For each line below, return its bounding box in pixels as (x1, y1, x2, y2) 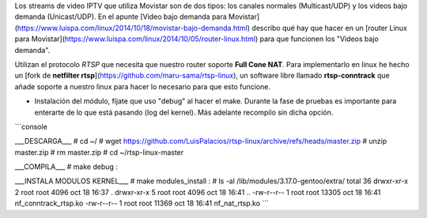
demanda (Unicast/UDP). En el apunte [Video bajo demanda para (14, 12, 227, 21)
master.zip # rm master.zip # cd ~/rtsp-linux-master (14, 147, 184, 157)
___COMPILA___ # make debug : (14, 162, 119, 171)
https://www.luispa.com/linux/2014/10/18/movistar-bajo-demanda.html (17, 23, 248, 32)
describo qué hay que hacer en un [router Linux (251, 23, 407, 32)
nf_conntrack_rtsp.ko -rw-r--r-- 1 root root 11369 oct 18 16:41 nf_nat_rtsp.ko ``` (14, 198, 269, 209)
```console (14, 122, 47, 131)
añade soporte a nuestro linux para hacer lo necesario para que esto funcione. (14, 81, 270, 91)
